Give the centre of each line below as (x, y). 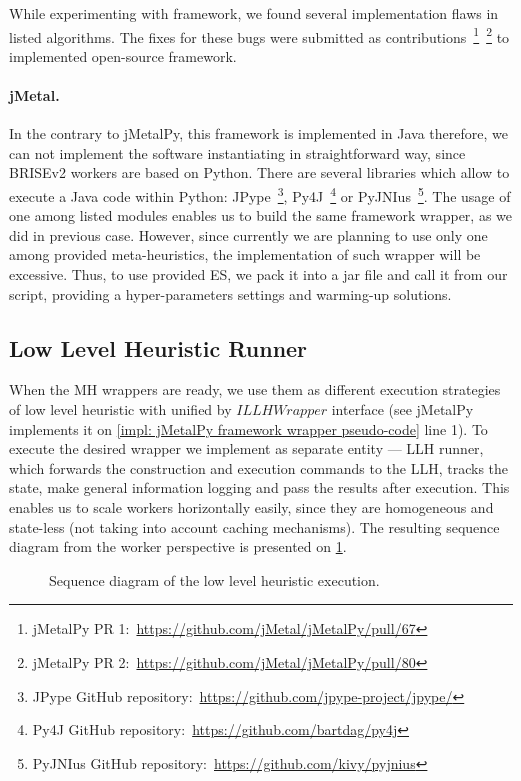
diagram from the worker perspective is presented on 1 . (178, 546)
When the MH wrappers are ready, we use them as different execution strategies (255, 389)
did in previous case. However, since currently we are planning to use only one (248, 234)
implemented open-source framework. (123, 55)
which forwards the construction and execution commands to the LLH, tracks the (258, 467)
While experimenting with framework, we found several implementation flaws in (254, 13)
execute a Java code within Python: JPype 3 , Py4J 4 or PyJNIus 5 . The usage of (260, 194)
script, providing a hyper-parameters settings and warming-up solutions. (230, 293)
